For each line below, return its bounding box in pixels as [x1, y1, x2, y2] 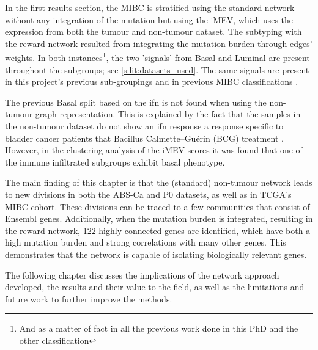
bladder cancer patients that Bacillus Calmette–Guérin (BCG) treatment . [5, 131, 284, 144]
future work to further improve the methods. [5, 292, 172, 305]
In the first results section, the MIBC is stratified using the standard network [5, 1, 295, 13]
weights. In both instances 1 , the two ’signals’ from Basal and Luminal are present [5, 49, 310, 64]
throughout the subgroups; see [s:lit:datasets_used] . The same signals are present [5, 63, 309, 76]
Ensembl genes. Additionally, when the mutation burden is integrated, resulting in [5, 212, 313, 225]
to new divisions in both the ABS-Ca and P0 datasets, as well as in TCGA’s [5, 188, 292, 200]
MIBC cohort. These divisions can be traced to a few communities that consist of [5, 200, 310, 213]
